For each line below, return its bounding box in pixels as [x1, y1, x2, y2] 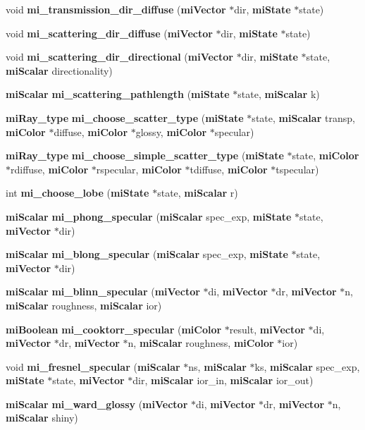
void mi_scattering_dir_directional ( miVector [6, 49, 233, 64]
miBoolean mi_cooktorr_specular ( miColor [6, 321, 222, 336]
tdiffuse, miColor [190, 161, 268, 176]
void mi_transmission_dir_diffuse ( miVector [6, 2, 226, 16]
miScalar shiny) [6, 410, 78, 425]
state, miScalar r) [157, 185, 238, 200]
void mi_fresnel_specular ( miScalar [6, 359, 180, 374]
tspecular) [276, 161, 319, 176]
